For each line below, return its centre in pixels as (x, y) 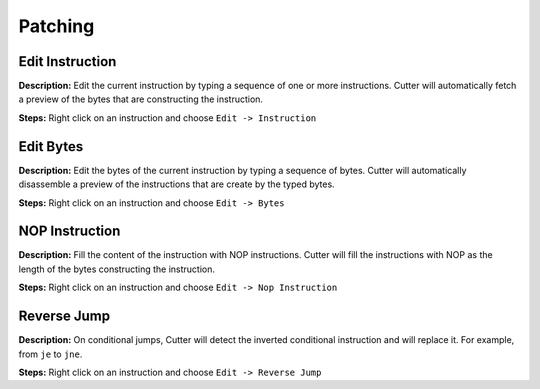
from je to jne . (50, 354)
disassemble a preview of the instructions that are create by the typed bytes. (176, 184)
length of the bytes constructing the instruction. (116, 269)
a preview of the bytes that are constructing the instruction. (141, 99)
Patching (56, 26)
